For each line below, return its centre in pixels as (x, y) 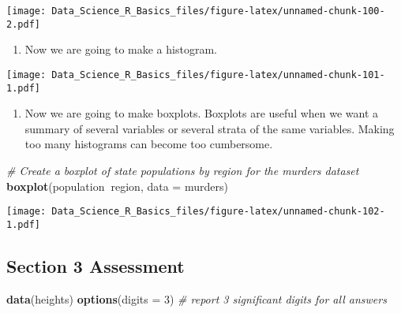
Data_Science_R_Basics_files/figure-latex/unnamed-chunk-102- (218, 212)
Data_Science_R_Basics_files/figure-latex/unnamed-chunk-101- (218, 75)
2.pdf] (23, 24)
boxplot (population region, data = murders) (117, 186)
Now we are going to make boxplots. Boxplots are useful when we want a (202, 113)
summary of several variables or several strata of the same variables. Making (210, 128)
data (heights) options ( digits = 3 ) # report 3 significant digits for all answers (197, 298)
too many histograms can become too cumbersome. (149, 144)
